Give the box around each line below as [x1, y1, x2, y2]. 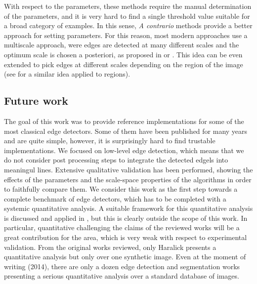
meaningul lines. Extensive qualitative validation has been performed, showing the [4, 164, 253, 174]
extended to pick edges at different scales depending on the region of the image [4, 59, 243, 69]
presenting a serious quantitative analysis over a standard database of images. [4, 271, 239, 281]
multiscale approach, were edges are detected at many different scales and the [4, 40, 239, 50]
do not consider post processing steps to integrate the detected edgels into [4, 155, 228, 165]
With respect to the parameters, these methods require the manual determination [4, 1, 252, 11]
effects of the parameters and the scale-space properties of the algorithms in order [4, 174, 252, 184]
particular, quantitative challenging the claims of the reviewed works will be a [4, 222, 240, 233]
